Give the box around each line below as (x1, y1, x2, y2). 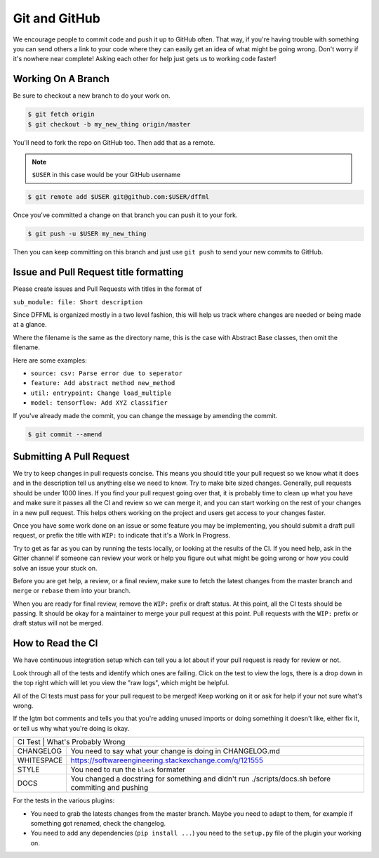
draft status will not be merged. (13, 619, 104, 628)
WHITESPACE (17, 755, 63, 765)
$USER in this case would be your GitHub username (32, 171, 181, 179)
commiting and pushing (70, 783, 149, 793)
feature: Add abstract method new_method (30, 379, 175, 387)
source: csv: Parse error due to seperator (30, 369, 182, 377)
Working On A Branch (13, 73, 110, 85)
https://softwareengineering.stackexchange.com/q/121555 (70, 755, 263, 765)
